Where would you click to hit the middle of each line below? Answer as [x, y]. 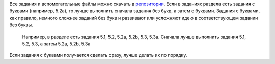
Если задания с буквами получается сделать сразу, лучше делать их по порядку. [98, 55]
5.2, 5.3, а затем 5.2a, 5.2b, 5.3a [56, 44]
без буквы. [21, 25]
